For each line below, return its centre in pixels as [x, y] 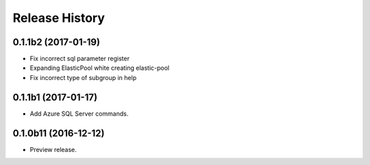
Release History [59, 18]
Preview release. [53, 149]
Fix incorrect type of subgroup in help [83, 77]
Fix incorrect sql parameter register [80, 59]
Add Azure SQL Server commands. [79, 114]
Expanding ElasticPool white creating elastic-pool [100, 68]
